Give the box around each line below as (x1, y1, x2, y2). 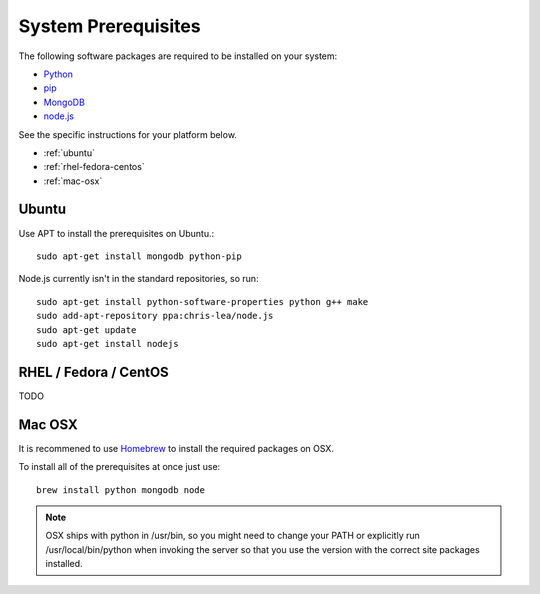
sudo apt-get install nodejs (36, 338, 179, 349)
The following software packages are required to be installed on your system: (18, 50, 338, 62)
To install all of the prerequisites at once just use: (18, 461, 221, 473)
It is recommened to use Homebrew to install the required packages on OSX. (18, 442, 335, 454)
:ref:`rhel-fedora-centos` (43, 161, 145, 173)
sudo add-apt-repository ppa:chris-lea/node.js (36, 310, 274, 322)
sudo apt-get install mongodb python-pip (36, 250, 242, 262)
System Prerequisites (18, 15, 201, 37)
